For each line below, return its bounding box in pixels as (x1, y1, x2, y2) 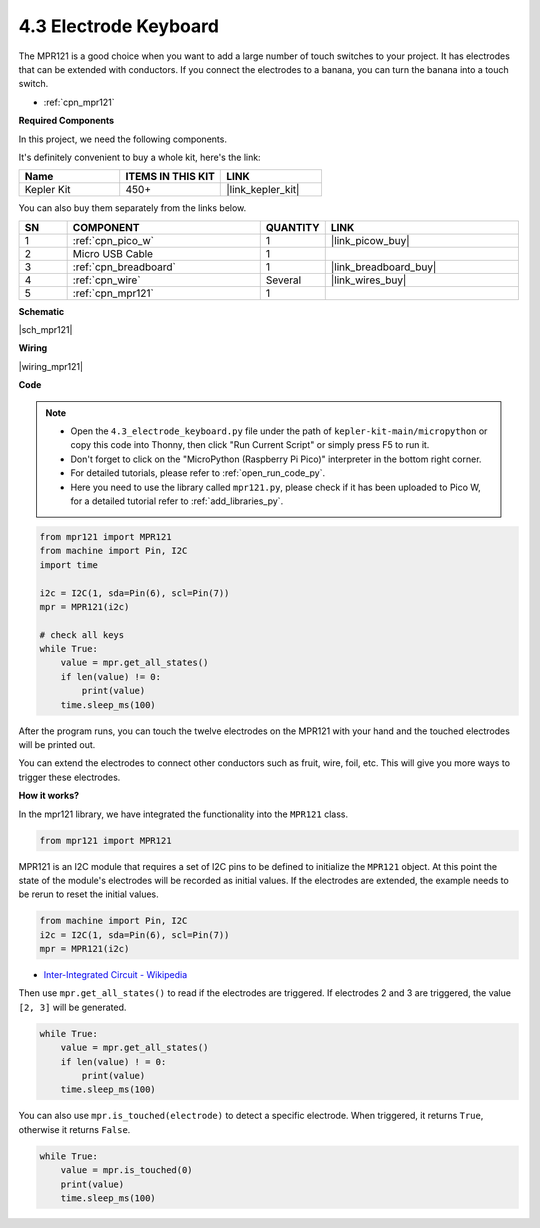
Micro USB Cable (72, 246, 154, 260)
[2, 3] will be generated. (18, 1001, 127, 1013)
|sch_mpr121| (18, 324, 73, 336)
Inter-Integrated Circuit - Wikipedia (43, 969, 188, 981)
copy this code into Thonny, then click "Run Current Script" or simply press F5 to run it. (70, 439, 430, 451)
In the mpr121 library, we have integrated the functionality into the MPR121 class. (18, 808, 349, 820)
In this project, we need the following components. (18, 133, 227, 145)
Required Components (18, 115, 115, 127)
